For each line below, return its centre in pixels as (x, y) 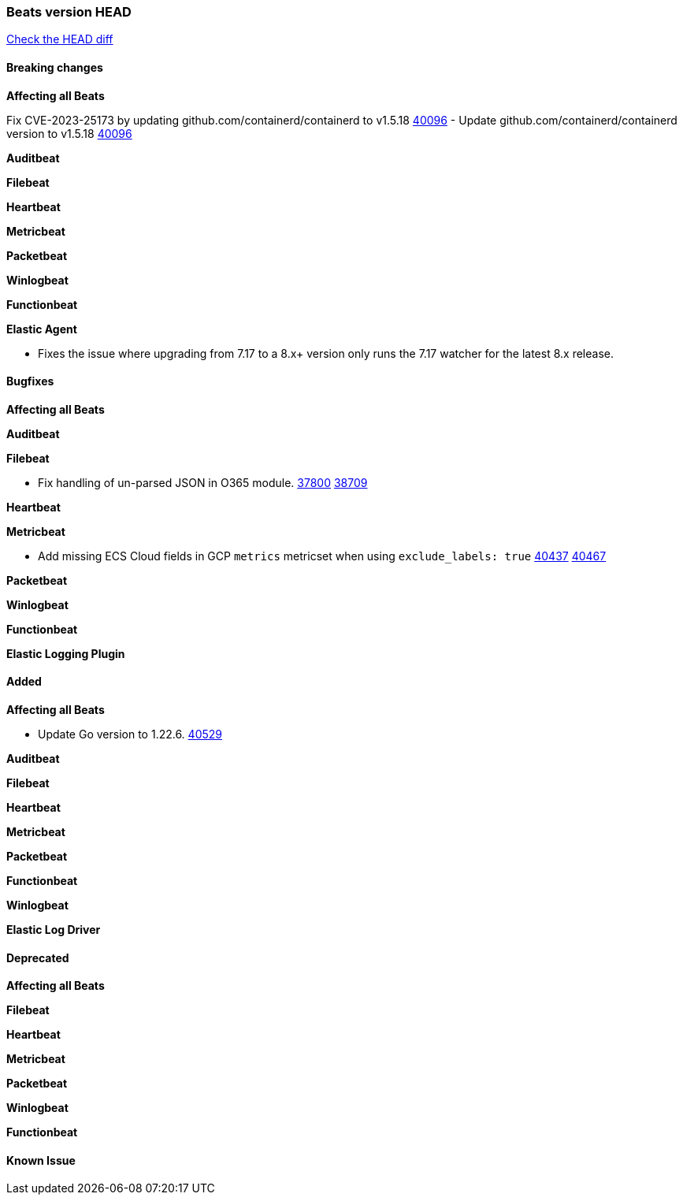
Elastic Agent (42, 329)
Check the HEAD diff (60, 39)
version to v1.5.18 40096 (69, 133)
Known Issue (41, 1160)
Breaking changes (55, 67)
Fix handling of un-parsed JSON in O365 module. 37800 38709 (203, 482)
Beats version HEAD (69, 12)
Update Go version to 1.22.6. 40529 (130, 734)
